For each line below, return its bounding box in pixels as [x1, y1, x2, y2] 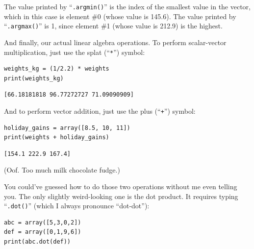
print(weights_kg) [4, 75, 64, 82]
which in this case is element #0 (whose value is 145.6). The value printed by [4, 11, 236, 21]
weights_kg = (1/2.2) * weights [4, 65, 109, 73]
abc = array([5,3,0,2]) [4, 219, 81, 226]
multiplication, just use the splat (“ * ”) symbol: [4, 47, 145, 57]
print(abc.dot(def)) [4, 238, 71, 245]
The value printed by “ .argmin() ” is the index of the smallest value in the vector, [4, 1, 251, 11]
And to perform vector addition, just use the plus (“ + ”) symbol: [4, 105, 196, 116]
